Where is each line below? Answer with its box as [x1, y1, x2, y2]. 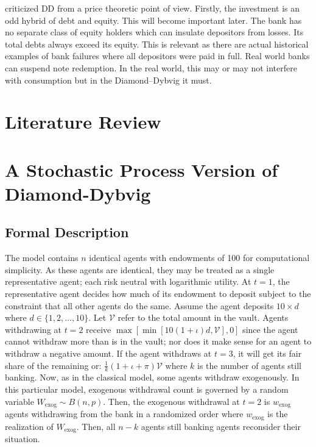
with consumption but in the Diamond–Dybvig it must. [5, 73, 212, 86]
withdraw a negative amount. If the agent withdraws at [5, 347, 212, 360]
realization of [5, 420, 54, 432]
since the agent [242, 323, 298, 335]
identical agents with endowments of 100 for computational [89, 251, 310, 264]
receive [86, 323, 111, 335]
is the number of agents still [197, 359, 301, 371]
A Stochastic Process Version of [5, 157, 278, 182]
